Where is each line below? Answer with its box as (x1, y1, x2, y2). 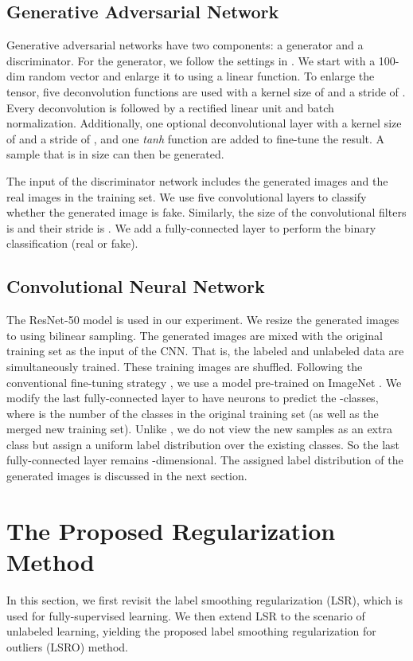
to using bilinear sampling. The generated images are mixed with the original (6, 327, 383, 343)
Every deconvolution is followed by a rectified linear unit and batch (6, 99, 334, 115)
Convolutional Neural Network (6, 274, 265, 299)
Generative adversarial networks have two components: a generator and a (6, 37, 364, 53)
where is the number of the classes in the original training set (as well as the (6, 405, 379, 421)
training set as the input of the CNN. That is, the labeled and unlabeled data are (6, 342, 404, 359)
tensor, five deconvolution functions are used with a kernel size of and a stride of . (6, 83, 406, 100)
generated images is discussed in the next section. (6, 467, 247, 484)
